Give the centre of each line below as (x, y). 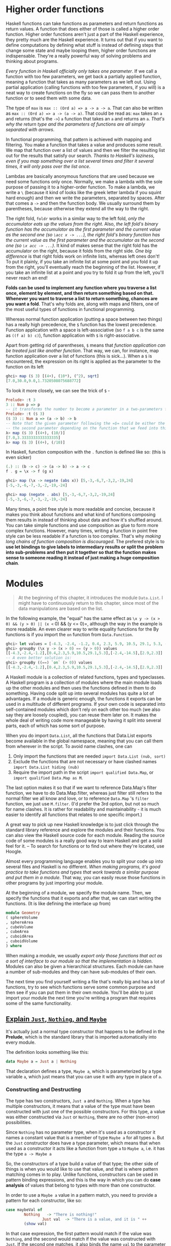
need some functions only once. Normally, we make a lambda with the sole (84, 181)
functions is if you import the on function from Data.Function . (70, 634)
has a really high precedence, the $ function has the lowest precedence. (81, 324)
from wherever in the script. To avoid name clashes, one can (69, 746)
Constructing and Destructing (43, 1089)
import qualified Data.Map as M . (48, 777)
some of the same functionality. (39, 1003)
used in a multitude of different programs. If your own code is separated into (85, 704)
